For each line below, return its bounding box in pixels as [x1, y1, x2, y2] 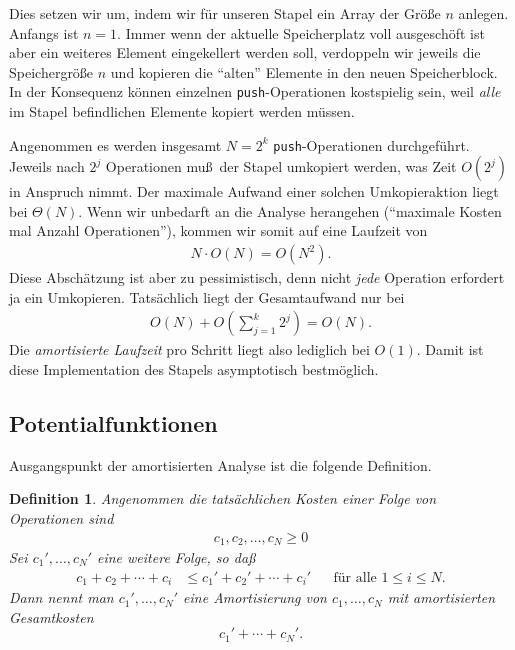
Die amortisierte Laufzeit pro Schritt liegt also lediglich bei [9, 339, 370, 360]
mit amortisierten [387, 587, 496, 608]
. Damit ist [416, 339, 484, 360]
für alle [333, 570, 377, 585]
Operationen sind [9, 507, 114, 528]
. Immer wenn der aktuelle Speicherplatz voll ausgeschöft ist [117, 22, 485, 43]
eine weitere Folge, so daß [97, 546, 256, 567]
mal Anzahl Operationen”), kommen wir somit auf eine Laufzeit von [9, 220, 428, 241]
